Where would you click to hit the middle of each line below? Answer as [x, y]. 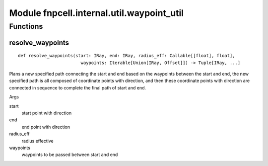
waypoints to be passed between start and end [70, 155]
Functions [26, 26]
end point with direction [46, 127]
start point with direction [47, 113]
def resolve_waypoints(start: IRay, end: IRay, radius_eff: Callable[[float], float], [127, 56]
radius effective [38, 141]
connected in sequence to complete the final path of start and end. [78, 87]
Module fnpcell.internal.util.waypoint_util [96, 13]
